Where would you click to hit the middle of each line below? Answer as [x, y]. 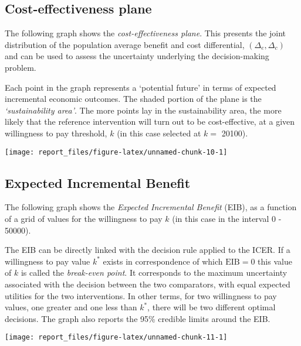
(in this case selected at [159, 133]
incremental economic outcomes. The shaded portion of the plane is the [133, 99]
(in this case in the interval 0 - [227, 218]
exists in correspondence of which [163, 261]
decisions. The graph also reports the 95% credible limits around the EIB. [138, 318]
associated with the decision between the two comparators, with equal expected [148, 284]
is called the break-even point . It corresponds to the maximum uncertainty [154, 273]
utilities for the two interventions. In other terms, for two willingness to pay [141, 295]
